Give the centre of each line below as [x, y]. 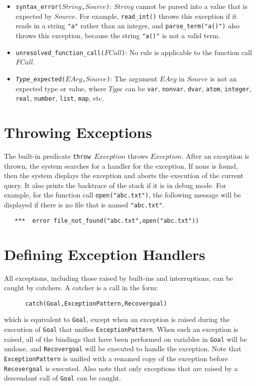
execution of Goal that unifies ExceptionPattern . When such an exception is [121, 329]
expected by [34, 16]
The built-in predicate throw [48, 156]
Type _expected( [41, 79]
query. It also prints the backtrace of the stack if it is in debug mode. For [115, 185]
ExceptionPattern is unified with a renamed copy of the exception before [116, 358]
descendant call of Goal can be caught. [63, 378]
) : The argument [132, 78]
